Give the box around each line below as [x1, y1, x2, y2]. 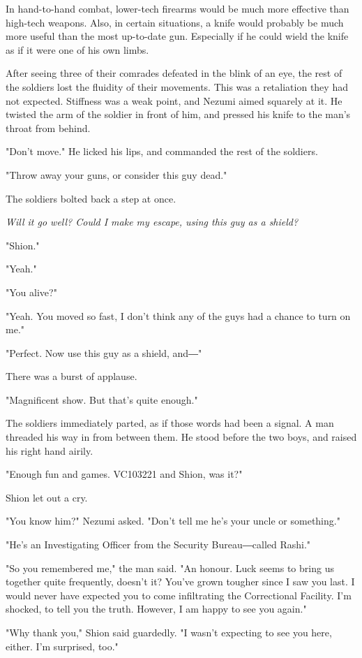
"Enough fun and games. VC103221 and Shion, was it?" [6, 467, 243, 481]
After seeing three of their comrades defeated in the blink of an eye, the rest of [6, 66, 342, 80]
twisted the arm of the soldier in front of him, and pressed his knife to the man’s [6, 107, 351, 122]
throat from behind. [6, 120, 91, 135]
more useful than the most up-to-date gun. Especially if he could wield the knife [6, 29, 349, 43]
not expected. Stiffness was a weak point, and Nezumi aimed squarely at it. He [6, 93, 342, 108]
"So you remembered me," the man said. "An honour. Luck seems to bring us [6, 560, 334, 575]
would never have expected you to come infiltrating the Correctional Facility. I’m [6, 587, 352, 602]
